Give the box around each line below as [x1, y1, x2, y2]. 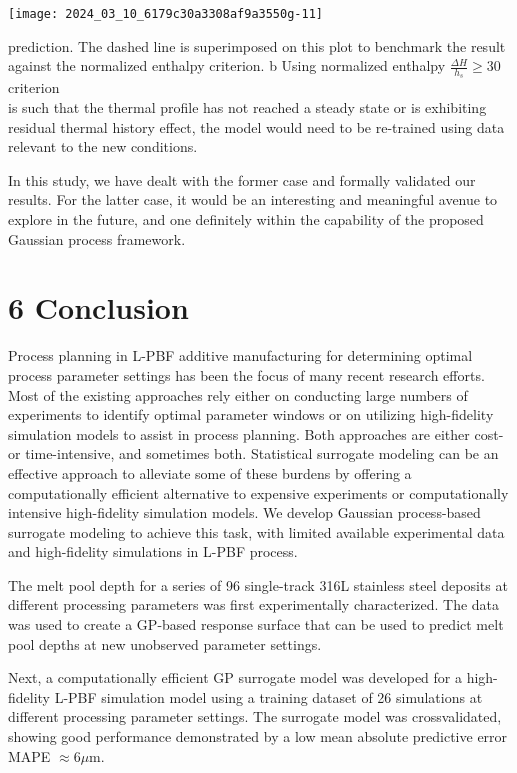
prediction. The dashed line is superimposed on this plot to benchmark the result [8, 35, 506, 56]
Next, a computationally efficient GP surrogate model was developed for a [8, 667, 462, 688]
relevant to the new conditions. [8, 136, 198, 157]
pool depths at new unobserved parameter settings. [8, 633, 322, 654]
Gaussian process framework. [8, 228, 186, 249]
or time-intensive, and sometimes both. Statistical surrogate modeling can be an [8, 443, 499, 464]
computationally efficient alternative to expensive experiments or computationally [8, 482, 509, 503]
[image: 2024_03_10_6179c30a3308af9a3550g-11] [8, 7, 323, 21]
